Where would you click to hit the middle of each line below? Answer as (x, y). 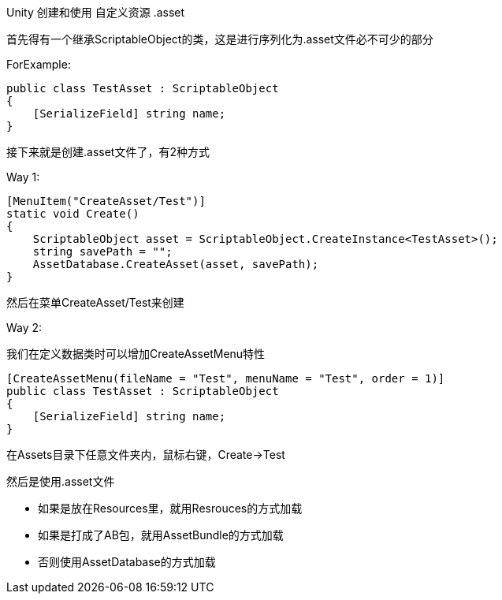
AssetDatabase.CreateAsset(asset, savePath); (176, 264)
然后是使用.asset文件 (61, 481)
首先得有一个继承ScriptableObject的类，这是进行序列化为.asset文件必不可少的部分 (220, 39)
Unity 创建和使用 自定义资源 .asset (96, 12)
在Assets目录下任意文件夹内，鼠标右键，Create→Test (146, 455)
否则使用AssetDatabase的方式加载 (127, 562)
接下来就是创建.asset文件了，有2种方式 (108, 152)
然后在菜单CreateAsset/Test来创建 (95, 302)
